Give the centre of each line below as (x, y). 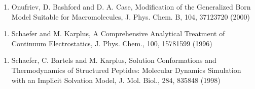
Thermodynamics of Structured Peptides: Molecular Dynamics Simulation (126, 70)
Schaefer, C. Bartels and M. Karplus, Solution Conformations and (114, 60)
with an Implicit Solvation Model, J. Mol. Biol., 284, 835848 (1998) (116, 80)
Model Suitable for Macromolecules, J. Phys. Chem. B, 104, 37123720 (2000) (131, 16)
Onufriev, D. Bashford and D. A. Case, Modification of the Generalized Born (131, 7)
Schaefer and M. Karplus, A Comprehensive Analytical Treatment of (118, 33)
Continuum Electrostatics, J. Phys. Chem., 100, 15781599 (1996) (112, 43)
